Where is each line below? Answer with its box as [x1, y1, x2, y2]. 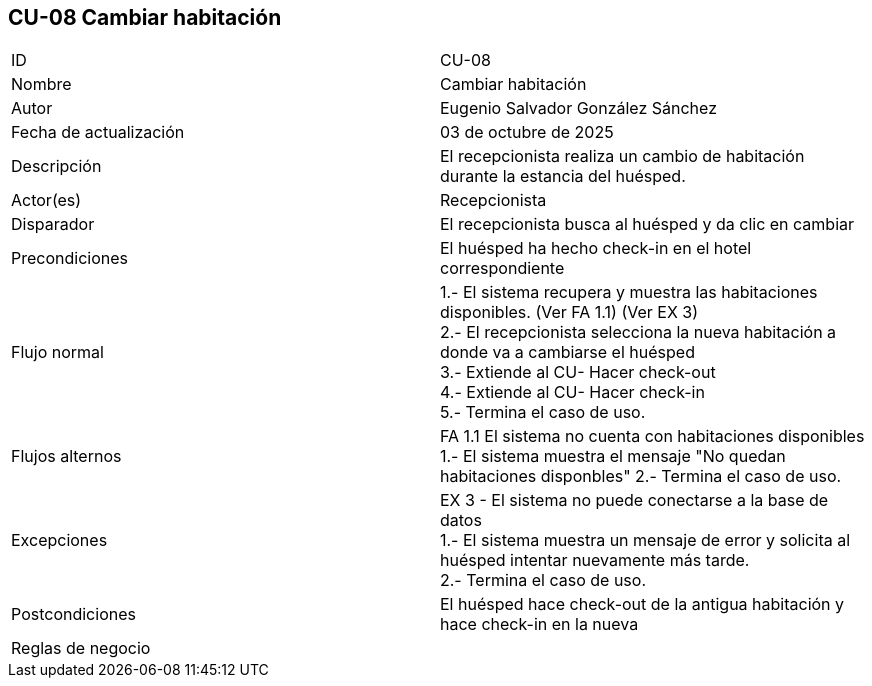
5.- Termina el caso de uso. [440, 402, 646, 423]
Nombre [11, 74, 72, 95]
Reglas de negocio [11, 638, 151, 659]
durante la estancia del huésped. [440, 166, 686, 187]
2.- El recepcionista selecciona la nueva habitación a [440, 322, 837, 343]
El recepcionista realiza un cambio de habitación [440, 146, 805, 167]
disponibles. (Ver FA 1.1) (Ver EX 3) [440, 302, 699, 323]
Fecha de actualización [11, 122, 185, 143]
